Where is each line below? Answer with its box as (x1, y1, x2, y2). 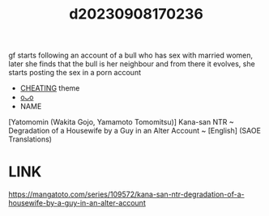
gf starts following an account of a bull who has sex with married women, (8, 50, 254, 61)
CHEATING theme (19, 83, 80, 93)
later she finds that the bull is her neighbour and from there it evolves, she (8, 59, 255, 69)
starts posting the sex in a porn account (8, 68, 142, 78)
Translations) (8, 134, 53, 144)
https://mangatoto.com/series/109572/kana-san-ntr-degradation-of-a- (8, 189, 245, 199)
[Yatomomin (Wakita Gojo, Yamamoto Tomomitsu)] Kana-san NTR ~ (8, 117, 234, 127)
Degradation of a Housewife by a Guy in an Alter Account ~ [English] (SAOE (8, 126, 262, 136)
